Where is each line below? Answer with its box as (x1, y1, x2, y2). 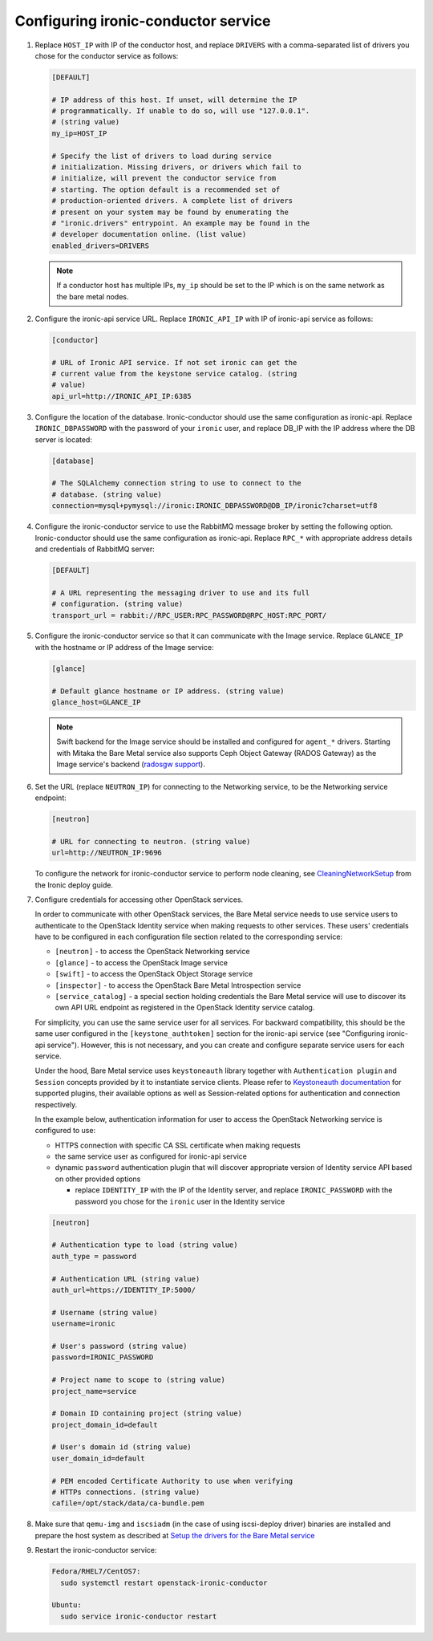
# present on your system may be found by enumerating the (51, 207, 289, 217)
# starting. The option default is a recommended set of (51, 185, 281, 194)
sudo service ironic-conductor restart (60, 1611, 217, 1621)
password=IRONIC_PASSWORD (51, 1353, 154, 1362)
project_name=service (51, 1387, 137, 1395)
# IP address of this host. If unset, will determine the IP (51, 95, 297, 104)
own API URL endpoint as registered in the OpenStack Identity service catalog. (55, 1003, 315, 1013)
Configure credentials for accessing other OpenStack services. (34, 895, 244, 904)
